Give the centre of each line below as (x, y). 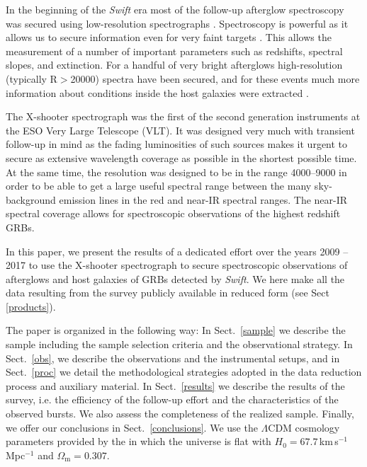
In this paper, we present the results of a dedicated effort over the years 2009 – (177, 251)
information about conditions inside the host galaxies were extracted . (157, 92)
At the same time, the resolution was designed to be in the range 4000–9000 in (176, 172)
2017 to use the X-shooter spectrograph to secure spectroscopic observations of (177, 265)
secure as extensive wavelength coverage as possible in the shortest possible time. (181, 157)
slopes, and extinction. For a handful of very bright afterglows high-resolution (174, 65)
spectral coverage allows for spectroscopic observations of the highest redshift (173, 213)
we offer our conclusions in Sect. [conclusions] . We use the (132, 427)
